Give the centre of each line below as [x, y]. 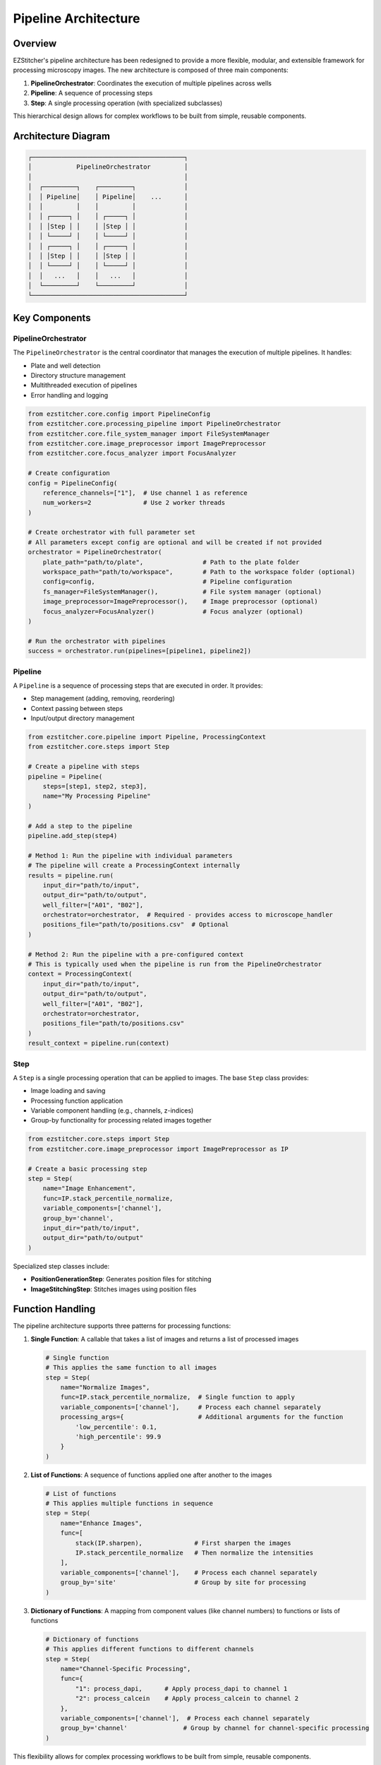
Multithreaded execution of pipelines [84, 385]
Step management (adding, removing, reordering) [103, 698]
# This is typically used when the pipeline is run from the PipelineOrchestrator [175, 964]
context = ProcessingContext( [80, 974]
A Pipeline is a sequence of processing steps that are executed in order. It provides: [138, 686]
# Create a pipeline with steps [84, 767]
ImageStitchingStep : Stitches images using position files [114, 1289]
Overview [35, 43]
